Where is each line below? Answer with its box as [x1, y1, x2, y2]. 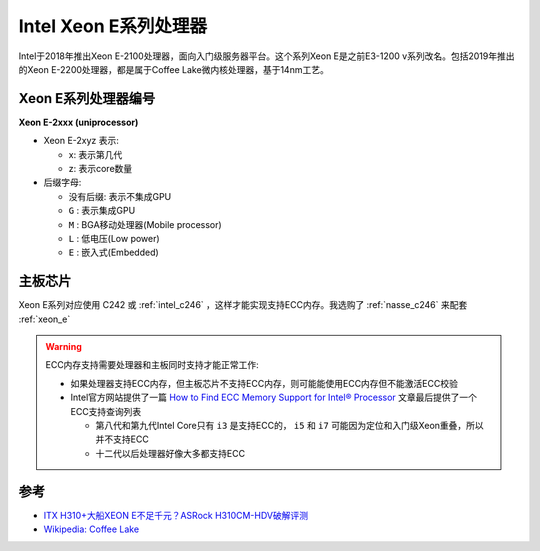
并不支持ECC [95, 433, 149, 445]
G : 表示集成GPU [68, 205, 136, 217]
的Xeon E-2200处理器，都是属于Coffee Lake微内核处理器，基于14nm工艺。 [18, 63, 329, 75]
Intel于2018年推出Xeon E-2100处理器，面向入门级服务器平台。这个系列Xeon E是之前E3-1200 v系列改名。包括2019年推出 [18, 50, 515, 62]
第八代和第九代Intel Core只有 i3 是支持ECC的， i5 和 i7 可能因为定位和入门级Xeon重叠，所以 [95, 420, 484, 431]
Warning [45, 341, 82, 353]
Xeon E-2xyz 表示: [43, 135, 120, 147]
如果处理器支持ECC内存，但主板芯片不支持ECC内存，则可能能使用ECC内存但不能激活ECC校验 [70, 377, 459, 389]
